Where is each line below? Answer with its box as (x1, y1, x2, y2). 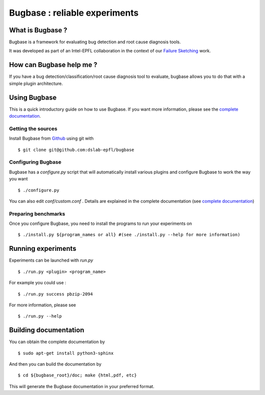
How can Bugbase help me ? (9, 61, 98, 69)
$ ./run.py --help (18, 314, 62, 319)
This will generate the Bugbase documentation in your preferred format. (9, 383, 155, 389)
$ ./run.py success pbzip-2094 (18, 291, 93, 296)
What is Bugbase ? (9, 26, 68, 34)
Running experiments (9, 245, 77, 253)
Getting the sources (9, 125, 57, 132)
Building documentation (9, 326, 84, 334)
